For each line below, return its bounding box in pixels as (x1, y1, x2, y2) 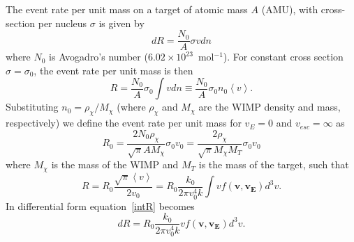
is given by (98, 15, 145, 30)
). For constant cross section (223, 49, 344, 64)
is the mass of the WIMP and (51, 157, 179, 172)
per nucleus (38, 15, 87, 30)
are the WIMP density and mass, (198, 99, 341, 114)
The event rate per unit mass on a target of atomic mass (6, 2, 248, 16)
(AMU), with (261, 2, 318, 16)
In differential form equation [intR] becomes (6, 198, 195, 213)
